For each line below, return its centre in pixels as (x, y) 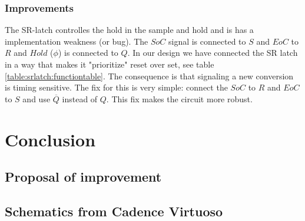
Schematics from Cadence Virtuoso (114, 211)
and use (37, 98)
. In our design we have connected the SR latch (213, 53)
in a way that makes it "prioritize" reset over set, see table (110, 64)
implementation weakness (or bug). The (77, 41)
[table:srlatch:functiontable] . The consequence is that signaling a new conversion (149, 76)
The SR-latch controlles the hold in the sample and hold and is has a (129, 30)
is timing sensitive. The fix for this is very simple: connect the (116, 87)
